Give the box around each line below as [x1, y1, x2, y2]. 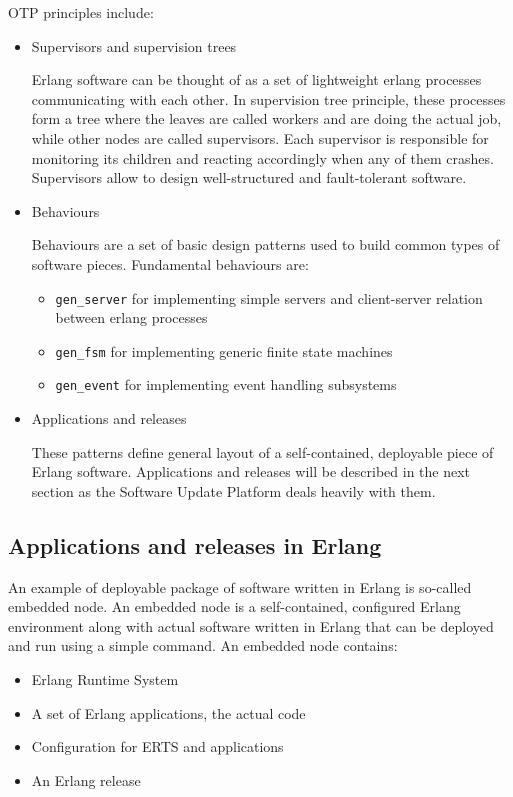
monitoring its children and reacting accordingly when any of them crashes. [31, 147, 494, 168]
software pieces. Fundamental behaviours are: [31, 253, 309, 274]
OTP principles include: [8, 2, 154, 22]
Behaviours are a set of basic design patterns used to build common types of [31, 234, 500, 255]
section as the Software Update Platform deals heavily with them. [31, 480, 436, 501]
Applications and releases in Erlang [8, 529, 382, 560]
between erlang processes [55, 307, 208, 328]
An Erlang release [31, 769, 141, 790]
